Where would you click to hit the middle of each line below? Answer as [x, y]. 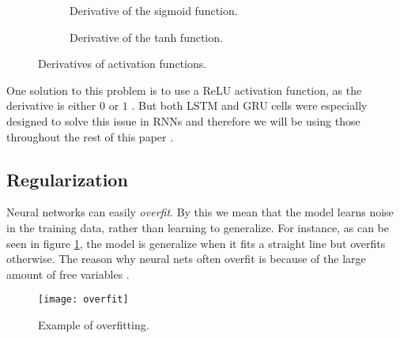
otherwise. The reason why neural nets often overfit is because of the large [186, 259]
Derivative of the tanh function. [146, 37]
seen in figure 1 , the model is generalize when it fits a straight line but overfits [196, 243]
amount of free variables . [68, 274]
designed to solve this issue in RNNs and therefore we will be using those [183, 120]
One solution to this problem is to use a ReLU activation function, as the [184, 90]
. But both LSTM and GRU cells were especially [249, 105]
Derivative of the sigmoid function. [154, 10]
